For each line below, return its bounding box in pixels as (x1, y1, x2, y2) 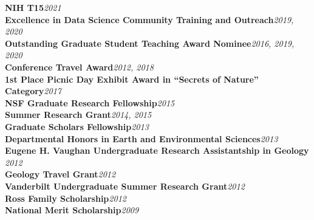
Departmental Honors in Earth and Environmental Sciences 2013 (5, 132, 278, 145)
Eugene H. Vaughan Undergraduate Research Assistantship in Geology (5, 144, 309, 157)
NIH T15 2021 (5, 1, 61, 13)
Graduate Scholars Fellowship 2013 (5, 120, 149, 132)
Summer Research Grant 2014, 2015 (5, 108, 152, 121)
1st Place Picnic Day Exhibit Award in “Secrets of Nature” (5, 72, 259, 85)
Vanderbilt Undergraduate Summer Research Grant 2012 (5, 179, 245, 192)
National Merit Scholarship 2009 (5, 204, 139, 216)
